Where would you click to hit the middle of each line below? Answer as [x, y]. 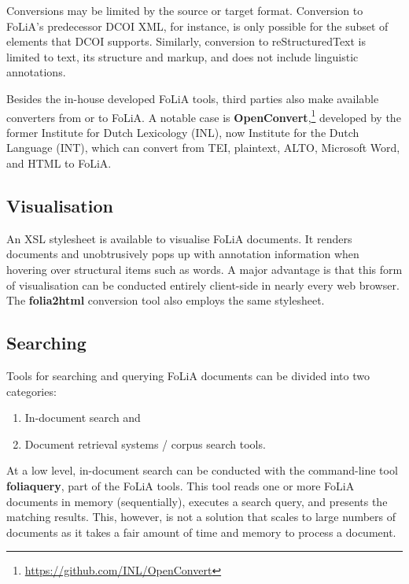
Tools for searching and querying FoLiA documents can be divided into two [188, 375]
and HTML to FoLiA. [59, 163]
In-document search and [83, 418]
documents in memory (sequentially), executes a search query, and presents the [197, 501]
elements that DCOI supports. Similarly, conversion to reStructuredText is [186, 41]
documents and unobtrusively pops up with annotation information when [183, 254]
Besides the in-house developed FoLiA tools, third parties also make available [193, 98]
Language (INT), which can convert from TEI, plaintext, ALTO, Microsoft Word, [203, 148]
